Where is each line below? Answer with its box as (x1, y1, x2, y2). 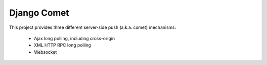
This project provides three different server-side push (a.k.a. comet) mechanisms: (9, 24, 176, 30)
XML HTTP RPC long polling (34, 42, 91, 48)
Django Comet (9, 7, 69, 18)
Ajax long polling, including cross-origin (34, 35, 115, 41)
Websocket (34, 49, 57, 55)
